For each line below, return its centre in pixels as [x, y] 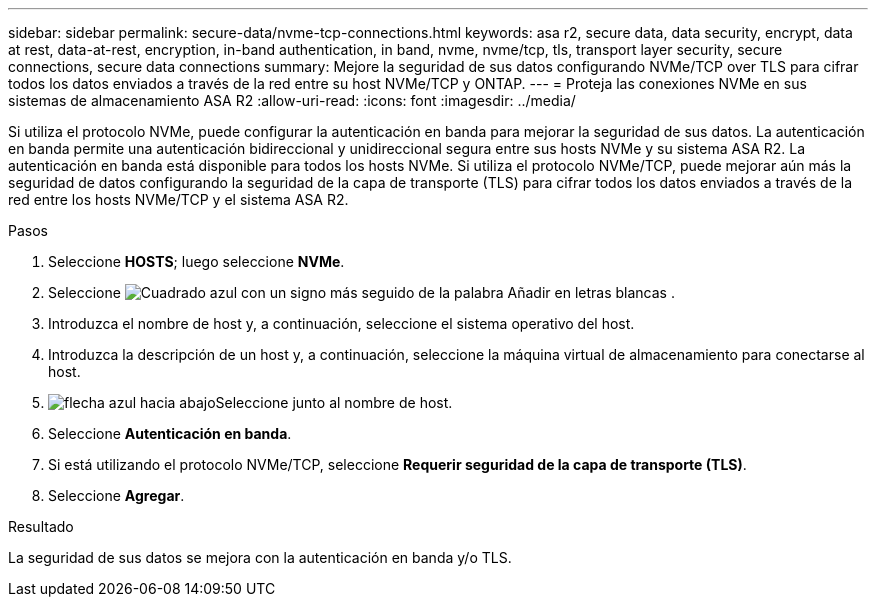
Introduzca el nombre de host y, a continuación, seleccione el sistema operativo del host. [341, 323]
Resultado [41, 526]
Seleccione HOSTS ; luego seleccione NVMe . [196, 261]
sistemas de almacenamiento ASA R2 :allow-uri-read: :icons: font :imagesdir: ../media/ [292, 100]
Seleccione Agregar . [116, 495]
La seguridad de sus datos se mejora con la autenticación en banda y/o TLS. [260, 557]
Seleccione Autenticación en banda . [170, 433]
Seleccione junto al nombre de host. [334, 402]
